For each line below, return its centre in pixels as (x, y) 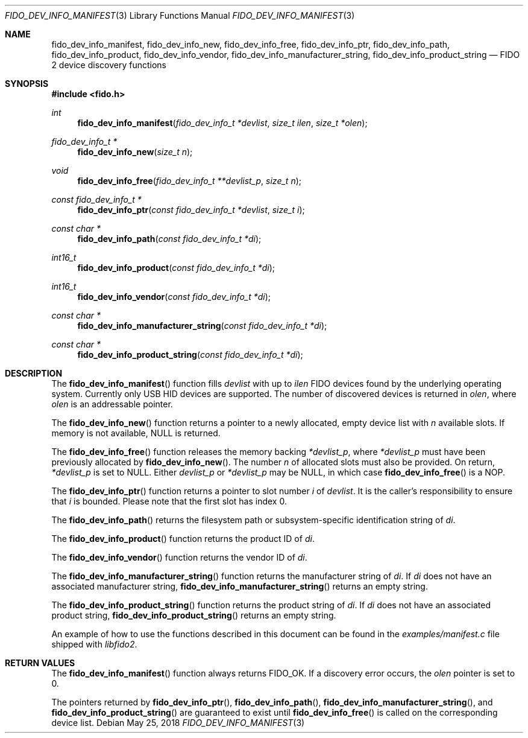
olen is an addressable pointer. (112, 404)
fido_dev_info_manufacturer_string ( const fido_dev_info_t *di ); (202, 326)
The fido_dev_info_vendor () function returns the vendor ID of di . (179, 557)
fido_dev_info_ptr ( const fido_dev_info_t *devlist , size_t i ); (191, 210)
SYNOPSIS (27, 84)
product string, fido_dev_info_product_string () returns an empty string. (194, 615)
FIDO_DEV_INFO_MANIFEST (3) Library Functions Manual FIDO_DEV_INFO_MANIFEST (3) (180, 15)
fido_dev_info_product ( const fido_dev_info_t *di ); (176, 268)
